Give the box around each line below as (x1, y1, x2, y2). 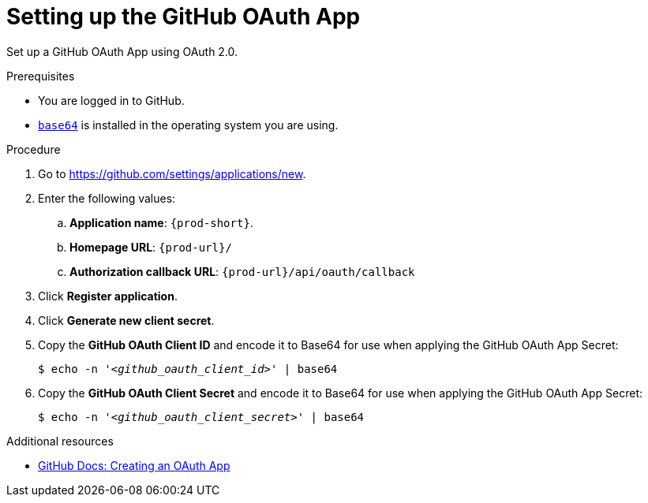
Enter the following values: (38, 191, 176, 205)
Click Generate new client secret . (38, 313, 215, 327)
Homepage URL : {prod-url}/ (69, 240, 232, 254)
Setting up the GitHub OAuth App (6, 3, 361, 30)
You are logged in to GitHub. (38, 93, 185, 107)
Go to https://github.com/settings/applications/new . (38, 166, 306, 181)
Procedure (6, 142, 61, 156)
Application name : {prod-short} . (69, 215, 253, 229)
